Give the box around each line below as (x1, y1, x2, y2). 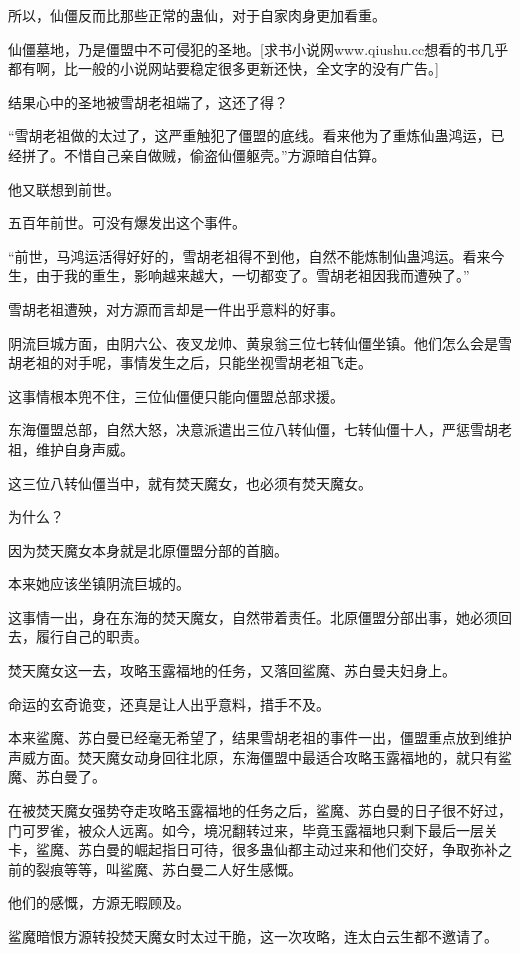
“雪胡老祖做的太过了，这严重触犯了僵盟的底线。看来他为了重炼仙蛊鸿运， (8, 125, 491, 146)
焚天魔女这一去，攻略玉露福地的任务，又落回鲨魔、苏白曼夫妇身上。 (8, 660, 456, 681)
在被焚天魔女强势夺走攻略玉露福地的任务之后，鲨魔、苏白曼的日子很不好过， (8, 800, 512, 821)
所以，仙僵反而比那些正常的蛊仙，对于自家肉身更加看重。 (8, 5, 386, 25)
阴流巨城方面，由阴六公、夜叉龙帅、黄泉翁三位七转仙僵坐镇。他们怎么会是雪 (8, 332, 512, 353)
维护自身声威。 (35, 438, 134, 459)
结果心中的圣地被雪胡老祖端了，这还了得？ (8, 91, 288, 112)
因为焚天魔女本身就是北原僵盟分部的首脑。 (8, 539, 288, 560)
